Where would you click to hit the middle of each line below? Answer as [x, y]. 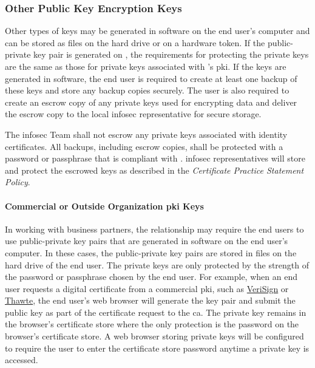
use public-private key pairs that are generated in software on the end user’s [147, 241]
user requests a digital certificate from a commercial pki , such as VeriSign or [147, 288]
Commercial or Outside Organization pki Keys [104, 206]
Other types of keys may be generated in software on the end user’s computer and [157, 31]
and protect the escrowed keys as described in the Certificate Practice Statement [154, 170]
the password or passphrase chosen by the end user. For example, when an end [151, 277]
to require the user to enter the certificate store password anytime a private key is [157, 348]
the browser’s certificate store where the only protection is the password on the [152, 324]
